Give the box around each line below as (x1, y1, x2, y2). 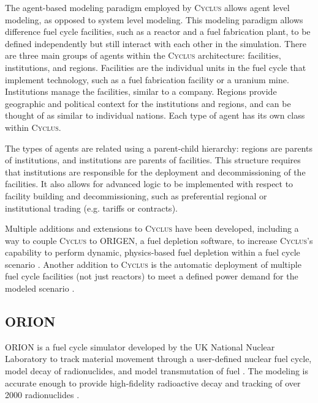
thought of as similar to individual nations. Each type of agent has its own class (5, 109, 305, 122)
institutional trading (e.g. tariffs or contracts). (5, 201, 178, 214)
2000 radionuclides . (5, 388, 80, 401)
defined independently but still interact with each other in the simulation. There (5, 37, 306, 50)
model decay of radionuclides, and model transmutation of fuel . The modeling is (5, 364, 308, 377)
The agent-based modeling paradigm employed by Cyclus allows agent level (5, 1, 290, 13)
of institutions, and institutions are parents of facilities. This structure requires (5, 153, 301, 166)
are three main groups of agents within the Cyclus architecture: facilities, (5, 49, 281, 62)
